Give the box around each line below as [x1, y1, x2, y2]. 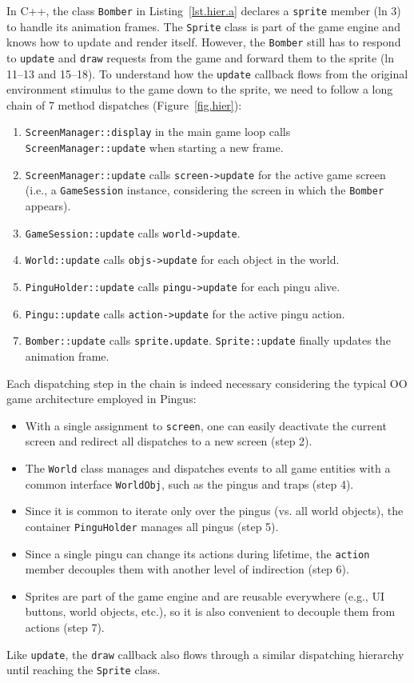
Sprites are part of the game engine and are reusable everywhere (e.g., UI [25, 587, 384, 604]
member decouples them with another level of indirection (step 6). [25, 561, 349, 577]
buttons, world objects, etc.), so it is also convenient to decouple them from [25, 603, 396, 620]
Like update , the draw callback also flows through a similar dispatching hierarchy [6, 645, 404, 662]
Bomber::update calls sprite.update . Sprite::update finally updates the [25, 332, 391, 349]
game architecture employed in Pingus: [6, 390, 197, 407]
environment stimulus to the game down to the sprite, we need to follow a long [6, 81, 393, 98]
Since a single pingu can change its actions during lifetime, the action [25, 545, 370, 561]
